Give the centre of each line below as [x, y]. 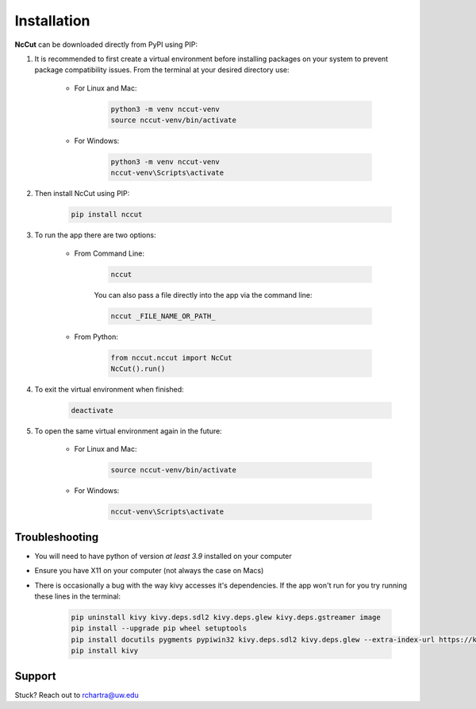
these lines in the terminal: [77, 596]
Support [35, 676]
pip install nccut [107, 215]
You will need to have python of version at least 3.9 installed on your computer [163, 556]
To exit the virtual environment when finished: [109, 390]
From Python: [96, 337]
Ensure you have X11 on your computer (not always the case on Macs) [149, 571]
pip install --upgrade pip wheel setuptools [159, 628]
